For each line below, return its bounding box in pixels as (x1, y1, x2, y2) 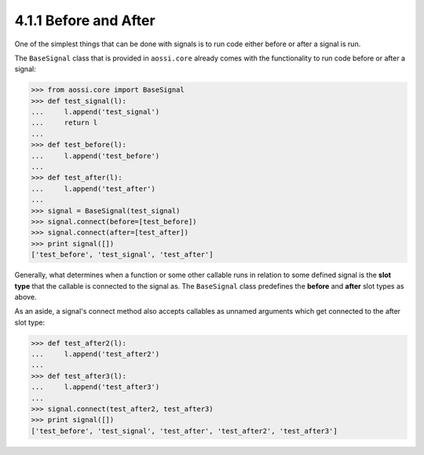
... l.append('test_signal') (31, 107, 160, 117)
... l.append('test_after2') (31, 350, 160, 359)
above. (14, 292, 37, 301)
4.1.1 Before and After (14, 12, 156, 29)
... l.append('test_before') (31, 151, 160, 160)
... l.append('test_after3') (31, 383, 160, 391)
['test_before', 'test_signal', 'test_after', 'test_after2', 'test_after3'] (31, 426, 338, 435)
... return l (31, 118, 98, 127)
